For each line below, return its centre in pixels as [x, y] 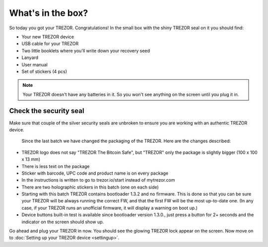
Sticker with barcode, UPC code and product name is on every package [95, 173]
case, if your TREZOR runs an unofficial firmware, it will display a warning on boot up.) [110, 208]
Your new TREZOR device [48, 37]
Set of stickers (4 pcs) [44, 71]
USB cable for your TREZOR [50, 44]
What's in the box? [49, 13]
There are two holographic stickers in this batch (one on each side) [90, 187]
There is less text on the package [56, 166]
